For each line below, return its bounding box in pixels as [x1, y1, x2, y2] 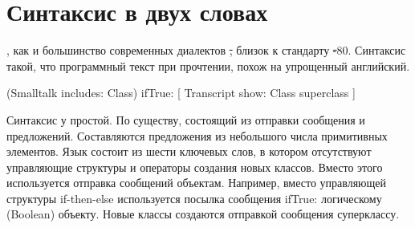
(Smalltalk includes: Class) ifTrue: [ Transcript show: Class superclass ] [6, 84, 356, 101]
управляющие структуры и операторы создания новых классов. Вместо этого [6, 158, 383, 175]
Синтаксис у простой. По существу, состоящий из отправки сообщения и [6, 111, 365, 128]
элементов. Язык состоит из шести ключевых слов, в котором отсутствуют [6, 143, 372, 160]
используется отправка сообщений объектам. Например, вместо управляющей [6, 174, 387, 191]
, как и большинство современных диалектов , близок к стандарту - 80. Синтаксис [6, 42, 406, 59]
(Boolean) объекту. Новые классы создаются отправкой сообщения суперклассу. [6, 206, 400, 222]
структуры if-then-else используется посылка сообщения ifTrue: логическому [6, 189, 382, 206]
